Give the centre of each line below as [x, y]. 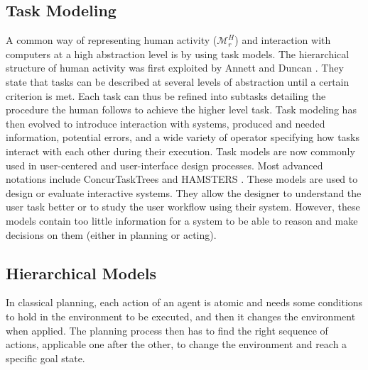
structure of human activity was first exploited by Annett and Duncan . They [175, 68]
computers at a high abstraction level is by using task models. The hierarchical [178, 54]
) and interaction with [283, 40]
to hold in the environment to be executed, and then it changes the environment [181, 316]
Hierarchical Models [81, 273]
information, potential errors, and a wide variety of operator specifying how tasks [183, 137]
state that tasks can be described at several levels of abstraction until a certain [178, 81]
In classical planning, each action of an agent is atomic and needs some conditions [184, 302]
